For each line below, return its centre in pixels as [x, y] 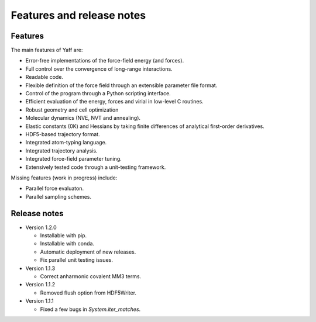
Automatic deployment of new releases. [88, 252]
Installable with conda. [67, 244]
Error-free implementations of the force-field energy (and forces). [105, 61]
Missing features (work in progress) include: [64, 178]
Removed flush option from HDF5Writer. [88, 293]
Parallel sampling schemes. [59, 196]
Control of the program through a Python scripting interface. [98, 94]
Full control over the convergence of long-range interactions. [99, 69]
